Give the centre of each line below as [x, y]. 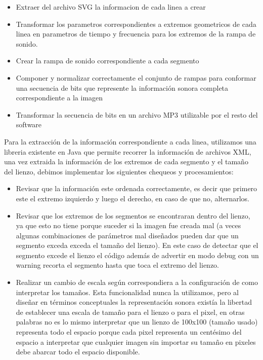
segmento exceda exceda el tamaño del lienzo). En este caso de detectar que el [137, 245]
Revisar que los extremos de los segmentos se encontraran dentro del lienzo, [133, 215]
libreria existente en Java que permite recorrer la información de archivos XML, [128, 151]
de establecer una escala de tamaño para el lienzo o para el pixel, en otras [130, 312]
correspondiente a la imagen [59, 98]
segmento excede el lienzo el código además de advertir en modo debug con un [137, 255]
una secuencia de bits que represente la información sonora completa [122, 87]
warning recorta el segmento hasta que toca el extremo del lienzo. [117, 265]
